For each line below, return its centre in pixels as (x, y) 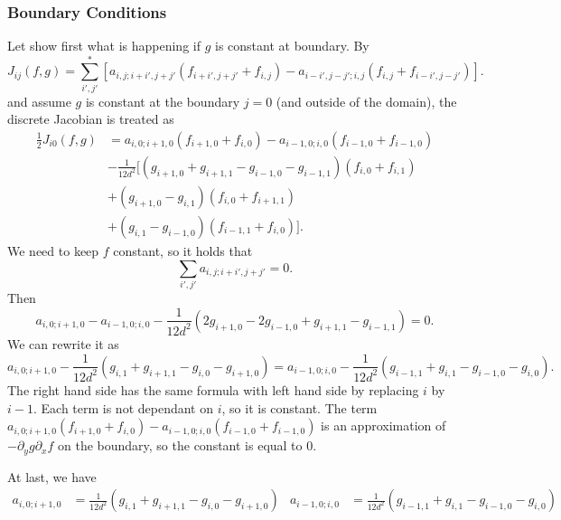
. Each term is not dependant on (123, 407)
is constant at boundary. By (292, 46)
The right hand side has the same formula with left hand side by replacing (213, 389)
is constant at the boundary (163, 101)
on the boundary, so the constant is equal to (180, 445)
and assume (39, 101)
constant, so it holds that (183, 251)
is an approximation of (383, 425)
